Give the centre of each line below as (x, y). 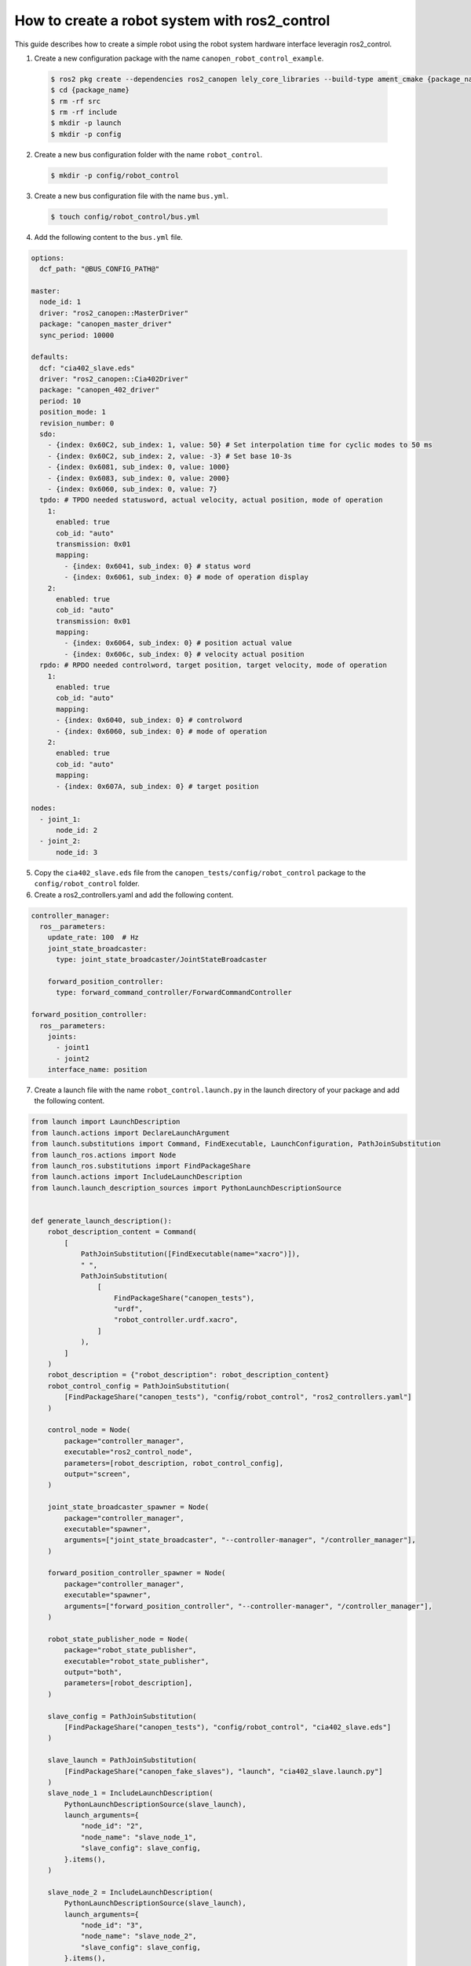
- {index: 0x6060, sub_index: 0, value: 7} (132, 489)
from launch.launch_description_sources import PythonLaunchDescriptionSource (186, 1188)
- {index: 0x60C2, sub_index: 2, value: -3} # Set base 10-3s (170, 456)
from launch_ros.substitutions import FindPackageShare (141, 1166)
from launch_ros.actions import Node (104, 1155)
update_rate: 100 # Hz (93, 937)
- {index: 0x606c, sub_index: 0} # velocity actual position (184, 654)
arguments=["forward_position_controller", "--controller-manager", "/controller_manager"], (248, 1606)
